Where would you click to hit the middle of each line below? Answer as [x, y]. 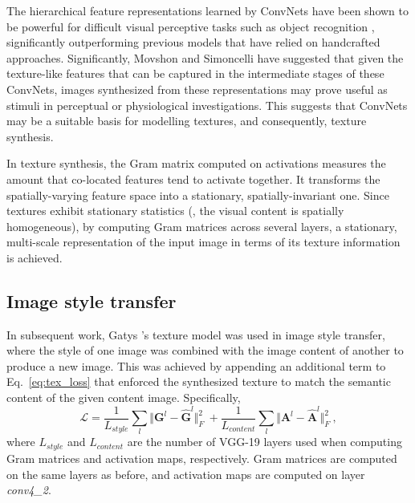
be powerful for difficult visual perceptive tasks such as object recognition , [191, 26]
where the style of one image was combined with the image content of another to [205, 350]
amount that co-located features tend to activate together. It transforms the [193, 178]
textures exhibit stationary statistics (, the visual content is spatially [175, 211]
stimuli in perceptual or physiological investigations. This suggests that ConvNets [207, 105]
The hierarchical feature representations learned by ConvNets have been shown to [208, 10]
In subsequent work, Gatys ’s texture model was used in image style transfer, [196, 334]
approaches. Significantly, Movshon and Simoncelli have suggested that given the [205, 57]
